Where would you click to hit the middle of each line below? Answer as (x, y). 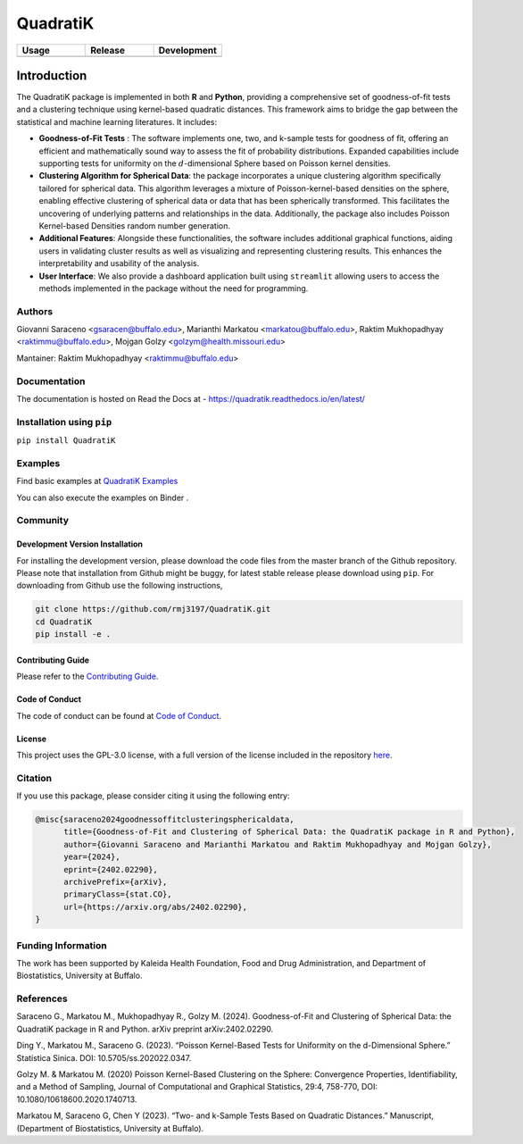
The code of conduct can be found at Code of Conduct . (119, 715)
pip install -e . (73, 635)
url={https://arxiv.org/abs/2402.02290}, (155, 907)
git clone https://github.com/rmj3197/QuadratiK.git (153, 609)
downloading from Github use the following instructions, (120, 586)
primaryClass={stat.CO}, (118, 894)
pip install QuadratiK (66, 441)
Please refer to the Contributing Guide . (87, 676)
